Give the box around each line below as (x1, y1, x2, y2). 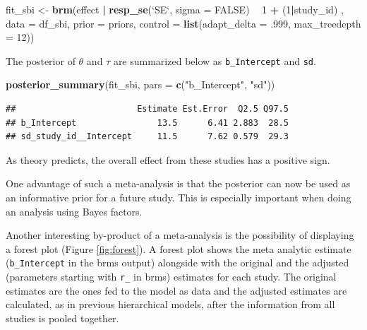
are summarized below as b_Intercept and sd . (113, 53, 316, 68)
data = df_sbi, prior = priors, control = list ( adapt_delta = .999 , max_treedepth (6, 16, 361, 30)
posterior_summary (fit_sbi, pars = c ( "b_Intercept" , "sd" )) (6, 77, 275, 92)
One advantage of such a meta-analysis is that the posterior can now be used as (6, 176, 351, 191)
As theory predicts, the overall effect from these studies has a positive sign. (6, 152, 330, 167)
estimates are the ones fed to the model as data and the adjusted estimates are (6, 283, 347, 297)
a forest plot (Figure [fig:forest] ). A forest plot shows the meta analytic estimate (6, 241, 351, 256)
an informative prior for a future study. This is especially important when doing (6, 190, 351, 204)
